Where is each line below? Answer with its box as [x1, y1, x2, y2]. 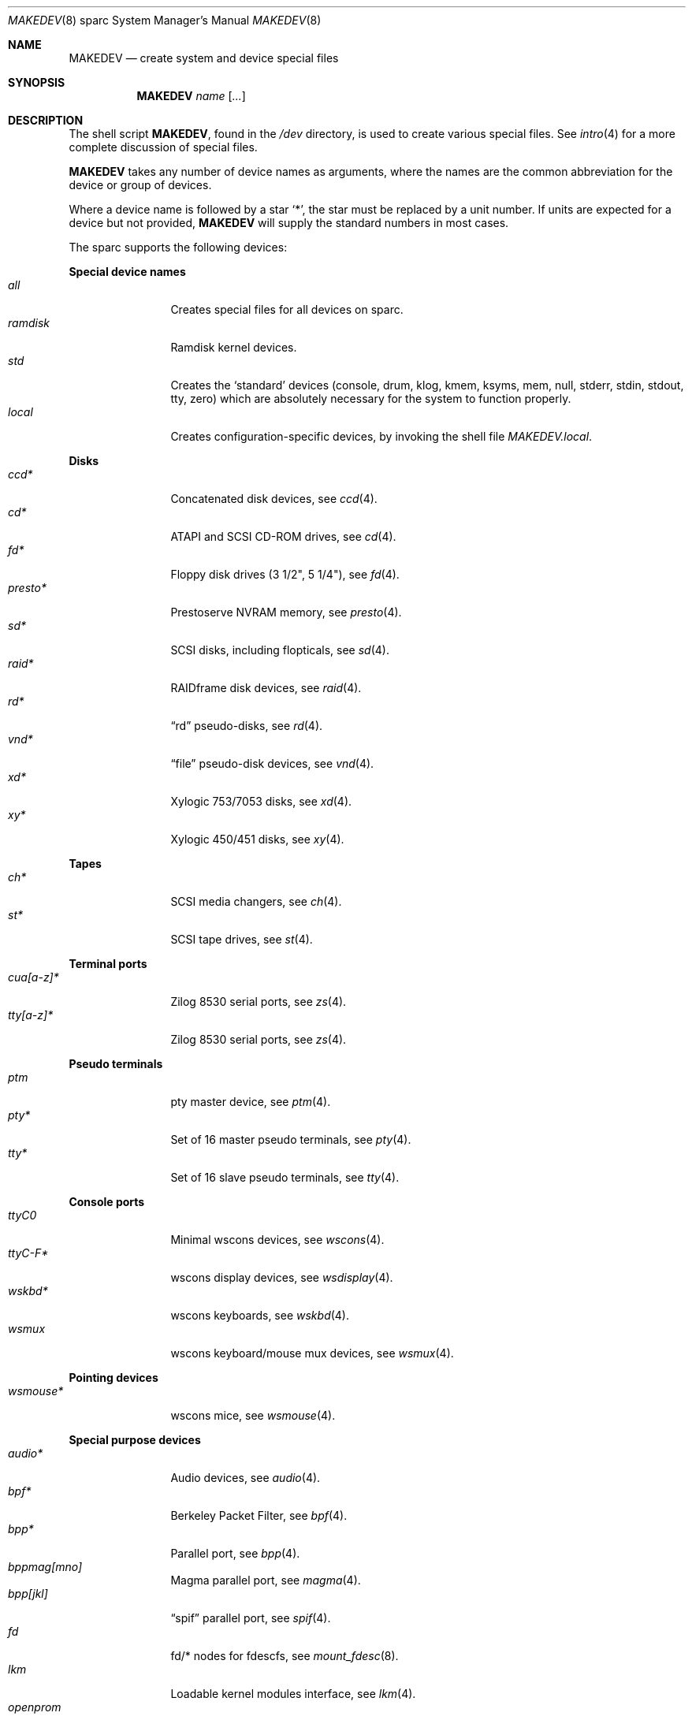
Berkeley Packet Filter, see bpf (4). [170, 1509, 348, 1522]
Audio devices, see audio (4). [170, 1471, 321, 1484]
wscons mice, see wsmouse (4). [170, 1409, 336, 1422]
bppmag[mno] [8, 1560, 83, 1573]
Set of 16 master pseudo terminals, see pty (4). [170, 1133, 411, 1146]
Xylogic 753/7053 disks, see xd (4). [170, 795, 352, 808]
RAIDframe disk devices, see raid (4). [170, 681, 362, 694]
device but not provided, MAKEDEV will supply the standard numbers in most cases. [69, 216, 509, 229]
